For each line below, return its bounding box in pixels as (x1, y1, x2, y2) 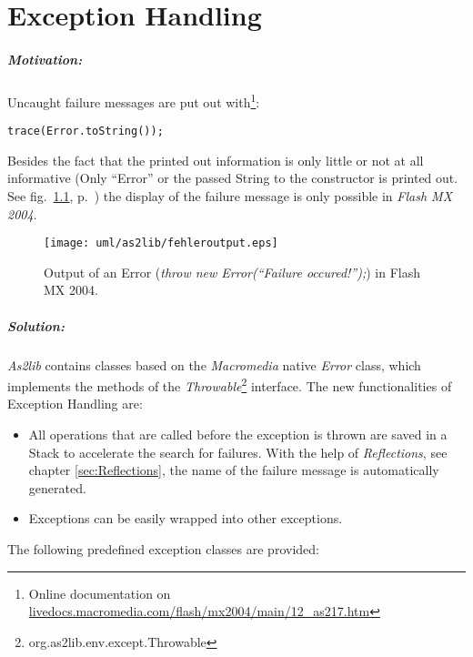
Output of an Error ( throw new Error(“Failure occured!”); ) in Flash (44, 262, 421, 281)
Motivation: (7, 49, 83, 68)
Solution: (7, 316, 65, 335)
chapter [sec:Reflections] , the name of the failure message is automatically (28, 460, 439, 480)
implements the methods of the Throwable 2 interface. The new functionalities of (7, 374, 452, 395)
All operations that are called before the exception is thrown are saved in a (28, 425, 448, 444)
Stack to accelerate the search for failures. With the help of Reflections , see (28, 442, 448, 461)
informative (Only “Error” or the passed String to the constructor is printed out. (7, 168, 458, 187)
